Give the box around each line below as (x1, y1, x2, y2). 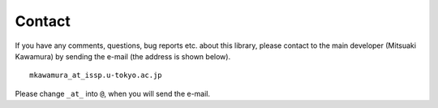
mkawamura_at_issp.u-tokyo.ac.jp (29, 71, 162, 80)
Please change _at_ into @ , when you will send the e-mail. (15, 89, 211, 98)
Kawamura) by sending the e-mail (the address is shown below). (15, 51, 231, 61)
